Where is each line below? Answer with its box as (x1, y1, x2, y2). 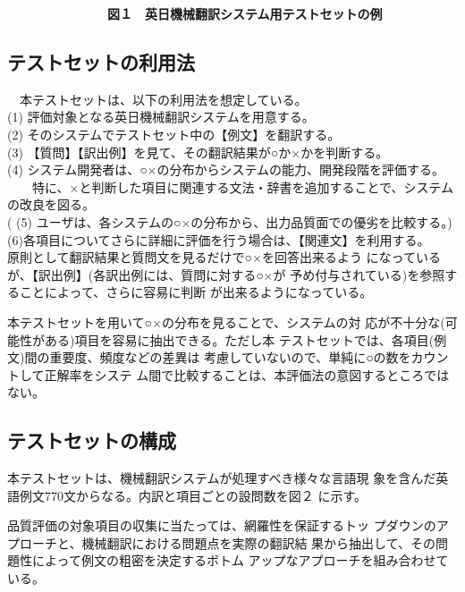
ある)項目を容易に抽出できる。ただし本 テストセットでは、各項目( (44, 330, 435, 349)
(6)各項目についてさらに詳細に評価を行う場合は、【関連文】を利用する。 (7, 230, 430, 249)
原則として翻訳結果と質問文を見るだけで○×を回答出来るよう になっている (7, 248, 441, 266)
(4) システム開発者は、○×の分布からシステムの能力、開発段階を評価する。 (7, 160, 445, 179)
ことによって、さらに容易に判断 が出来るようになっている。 (19, 283, 373, 301)
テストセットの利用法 (7, 47, 195, 75)
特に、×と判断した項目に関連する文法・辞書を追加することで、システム (31, 177, 454, 196)
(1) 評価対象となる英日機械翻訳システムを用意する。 (7, 107, 315, 126)
